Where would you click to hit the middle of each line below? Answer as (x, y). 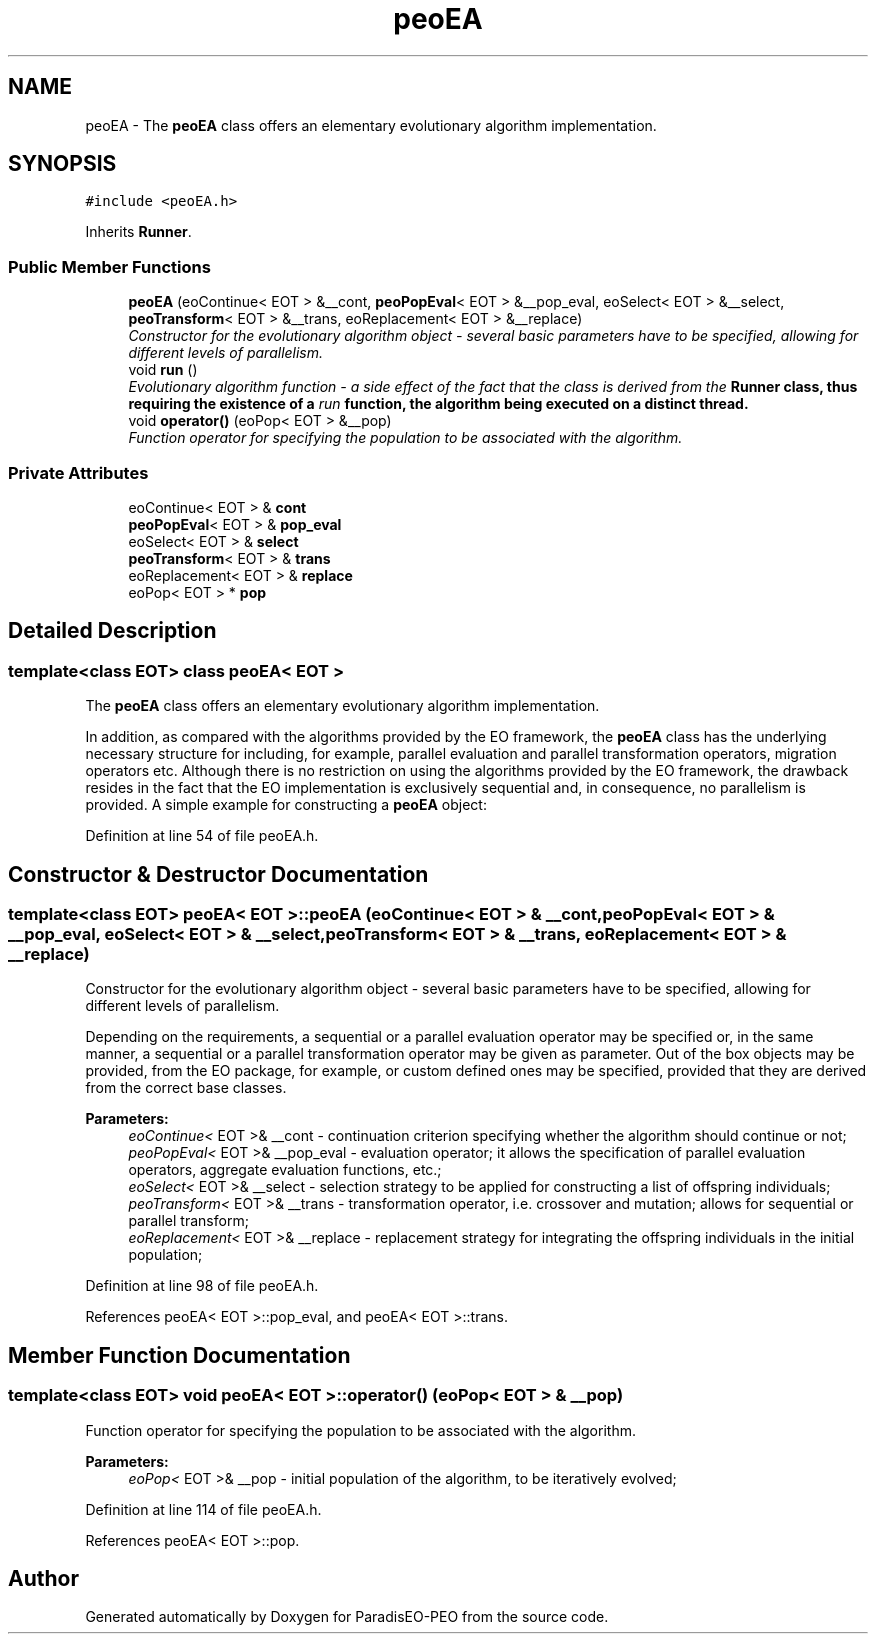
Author (43, 1579)
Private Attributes (78, 472)
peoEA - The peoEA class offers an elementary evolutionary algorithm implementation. (371, 125)
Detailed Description (112, 631)
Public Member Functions (109, 266)
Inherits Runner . (138, 232)
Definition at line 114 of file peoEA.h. (203, 1509)
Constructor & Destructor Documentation (218, 874)
